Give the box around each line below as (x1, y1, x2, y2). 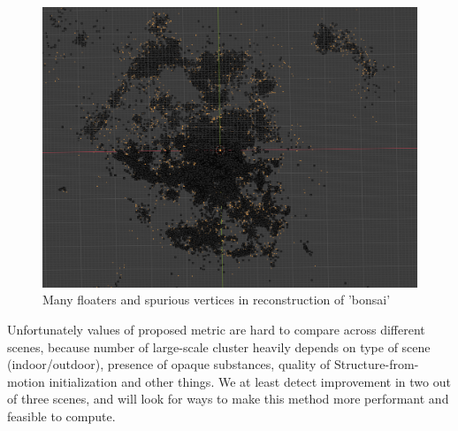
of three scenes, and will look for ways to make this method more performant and (7, 389, 449, 408)
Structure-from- (333, 355, 419, 373)
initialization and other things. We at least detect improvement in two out (49, 372, 451, 390)
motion (7, 372, 45, 390)
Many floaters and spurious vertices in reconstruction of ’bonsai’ (42, 290, 391, 309)
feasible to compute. (7, 406, 116, 425)
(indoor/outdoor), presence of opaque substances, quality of (7, 355, 331, 373)
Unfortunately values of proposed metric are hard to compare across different (7, 319, 425, 338)
